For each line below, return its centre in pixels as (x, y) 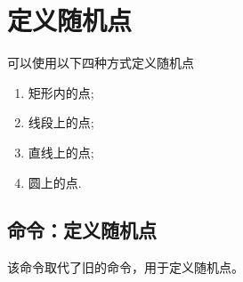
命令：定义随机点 (82, 230)
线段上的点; (61, 122)
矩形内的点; (61, 92)
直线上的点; (61, 152)
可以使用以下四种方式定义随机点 (101, 63)
